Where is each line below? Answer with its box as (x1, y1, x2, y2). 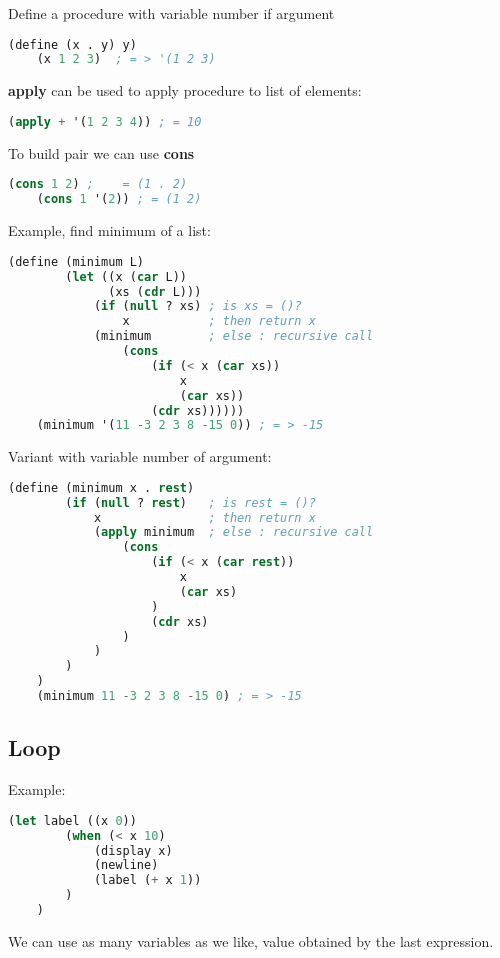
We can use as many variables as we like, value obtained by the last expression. (8, 930, 494, 951)
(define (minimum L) (8, 254, 145, 269)
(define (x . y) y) (8, 37, 137, 52)
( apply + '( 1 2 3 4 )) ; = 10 (8, 114, 202, 129)
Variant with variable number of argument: (8, 446, 272, 467)
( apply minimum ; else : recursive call (93, 525, 374, 540)
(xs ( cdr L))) (108, 284, 202, 299)
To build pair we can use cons (8, 142, 195, 163)
